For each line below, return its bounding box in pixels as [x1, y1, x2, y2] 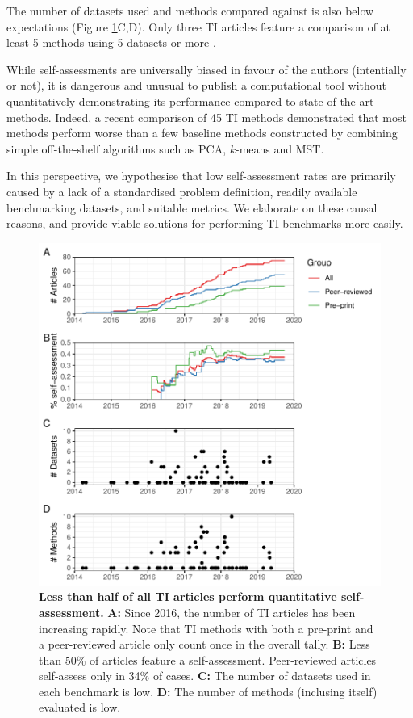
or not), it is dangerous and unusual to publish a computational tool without [6, 77, 387, 94]
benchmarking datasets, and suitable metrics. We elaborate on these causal [6, 199, 378, 216]
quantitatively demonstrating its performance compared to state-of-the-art [6, 92, 374, 109]
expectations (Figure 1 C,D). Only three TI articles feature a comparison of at [6, 18, 391, 35]
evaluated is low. [39, 699, 121, 716]
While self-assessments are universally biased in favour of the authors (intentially [6, 61, 407, 78]
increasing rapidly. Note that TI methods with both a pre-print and [39, 619, 373, 636]
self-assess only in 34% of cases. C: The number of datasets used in [39, 667, 371, 684]
